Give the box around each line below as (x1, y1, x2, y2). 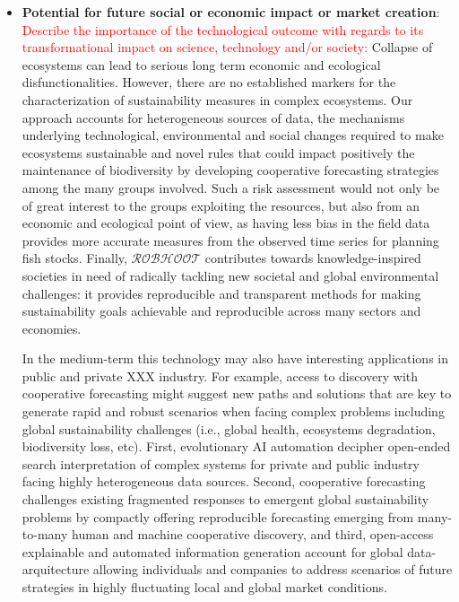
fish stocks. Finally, (22, 249, 127, 267)
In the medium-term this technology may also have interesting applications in (22, 349, 448, 368)
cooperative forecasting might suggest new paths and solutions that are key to (22, 384, 452, 403)
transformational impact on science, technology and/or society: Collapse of (22, 38, 433, 57)
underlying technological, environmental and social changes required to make (22, 126, 444, 144)
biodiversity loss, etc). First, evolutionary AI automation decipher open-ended (22, 437, 451, 456)
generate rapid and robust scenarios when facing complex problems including (22, 402, 445, 421)
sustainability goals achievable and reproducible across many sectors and (22, 301, 421, 320)
